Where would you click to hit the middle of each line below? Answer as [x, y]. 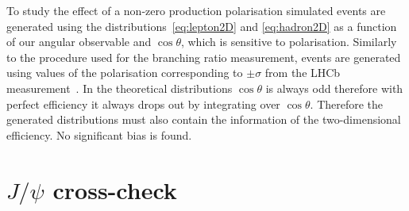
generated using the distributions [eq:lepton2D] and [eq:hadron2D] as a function [202, 26]
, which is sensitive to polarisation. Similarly [289, 42]
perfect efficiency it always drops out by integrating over [143, 104]
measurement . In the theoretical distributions [120, 88]
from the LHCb [303, 73]
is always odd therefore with [334, 88]
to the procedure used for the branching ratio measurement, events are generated [204, 57]
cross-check [115, 189]
